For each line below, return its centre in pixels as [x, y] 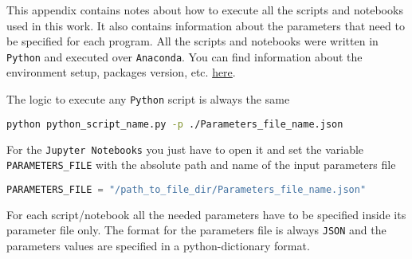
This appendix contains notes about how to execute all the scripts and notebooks [205, 10]
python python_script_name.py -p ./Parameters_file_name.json [175, 124]
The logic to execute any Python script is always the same [148, 99]
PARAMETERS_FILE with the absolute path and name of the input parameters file [201, 165]
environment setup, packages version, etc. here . [121, 72]
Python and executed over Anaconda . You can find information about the [184, 56]
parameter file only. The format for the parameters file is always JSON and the [196, 230]
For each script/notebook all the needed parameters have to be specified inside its [206, 214]
